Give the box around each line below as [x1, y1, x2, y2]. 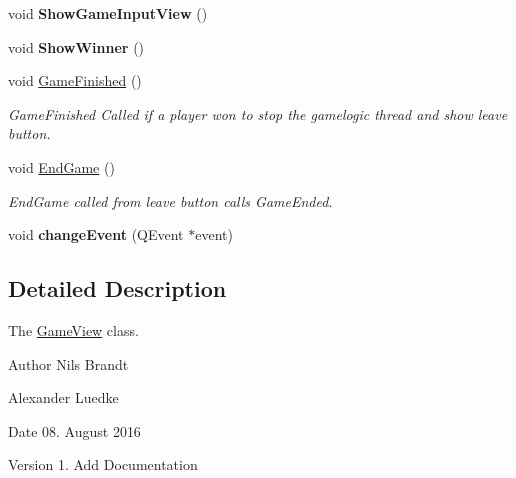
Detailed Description [8, 273, 227, 304]
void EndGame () [8, 156, 115, 177]
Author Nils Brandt [8, 353, 129, 374]
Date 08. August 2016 [8, 420, 141, 441]
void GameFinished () [8, 70, 142, 91]
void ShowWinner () [8, 36, 145, 57]
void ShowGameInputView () [8, 3, 208, 23]
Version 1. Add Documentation [8, 454, 198, 475]
